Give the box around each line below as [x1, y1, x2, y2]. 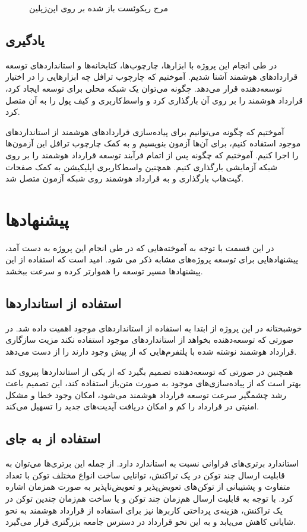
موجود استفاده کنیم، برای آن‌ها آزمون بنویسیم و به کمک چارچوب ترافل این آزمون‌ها [5, 137, 301, 149]
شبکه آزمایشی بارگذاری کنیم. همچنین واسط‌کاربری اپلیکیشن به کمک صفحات [5, 160, 277, 173]
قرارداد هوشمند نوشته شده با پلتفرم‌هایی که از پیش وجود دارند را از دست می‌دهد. [5, 345, 297, 358]
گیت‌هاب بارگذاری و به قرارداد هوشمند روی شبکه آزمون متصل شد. [5, 172, 244, 184]
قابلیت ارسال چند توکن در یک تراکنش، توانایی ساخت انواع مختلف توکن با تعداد [5, 468, 285, 481]
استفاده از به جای [5, 429, 101, 447]
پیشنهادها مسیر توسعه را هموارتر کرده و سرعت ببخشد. [5, 265, 203, 277]
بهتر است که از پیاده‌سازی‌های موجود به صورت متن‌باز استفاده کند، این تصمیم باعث [5, 377, 301, 389]
